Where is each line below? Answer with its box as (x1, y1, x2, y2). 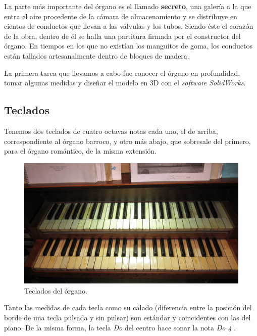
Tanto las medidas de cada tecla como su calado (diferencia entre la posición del (4, 302, 252, 313)
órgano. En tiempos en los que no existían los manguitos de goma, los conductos (4, 40, 252, 51)
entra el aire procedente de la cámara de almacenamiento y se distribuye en (4, 11, 237, 21)
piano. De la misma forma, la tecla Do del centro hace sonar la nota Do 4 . (4, 322, 236, 332)
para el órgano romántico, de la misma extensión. (4, 146, 157, 156)
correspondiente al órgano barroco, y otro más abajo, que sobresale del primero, (4, 135, 251, 146)
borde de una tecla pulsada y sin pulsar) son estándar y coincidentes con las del (4, 312, 251, 323)
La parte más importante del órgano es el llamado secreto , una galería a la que (4, 1, 251, 11)
